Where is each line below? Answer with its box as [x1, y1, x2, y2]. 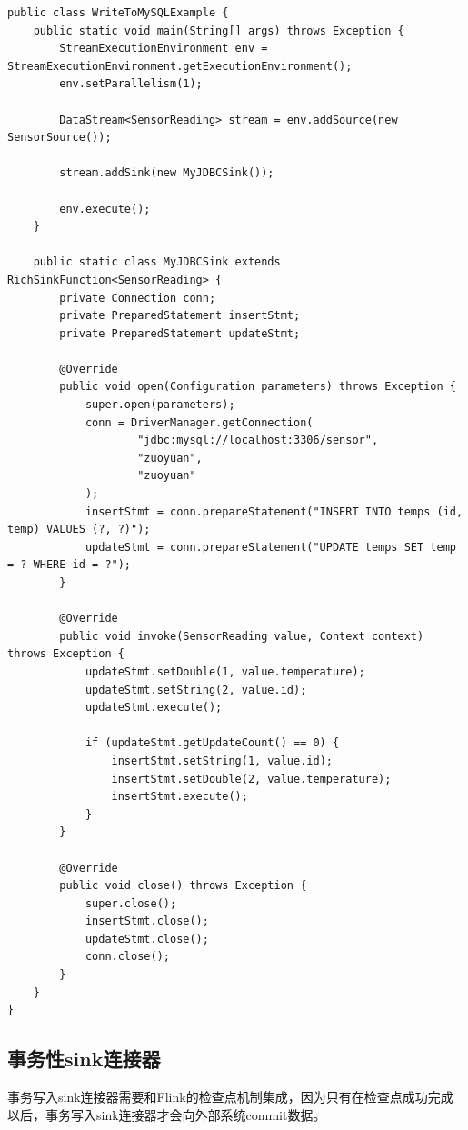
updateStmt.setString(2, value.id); [85, 683, 307, 696]
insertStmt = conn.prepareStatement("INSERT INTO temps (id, [85, 505, 463, 518]
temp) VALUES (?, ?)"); [7, 523, 151, 536]
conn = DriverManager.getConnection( [85, 415, 314, 429]
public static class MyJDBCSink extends [33, 255, 281, 269]
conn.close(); [85, 950, 170, 964]
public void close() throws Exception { [59, 879, 307, 893]
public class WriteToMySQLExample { [7, 6, 229, 19]
